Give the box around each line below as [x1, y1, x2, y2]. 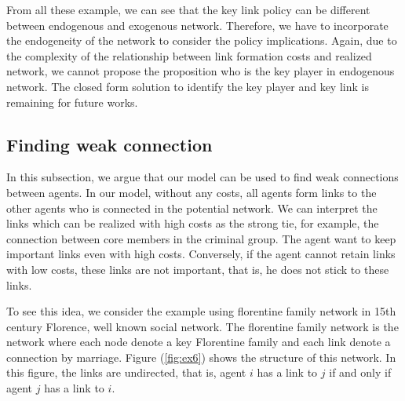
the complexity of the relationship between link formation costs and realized [6, 47, 372, 64]
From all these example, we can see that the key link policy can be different [6, 2, 370, 17]
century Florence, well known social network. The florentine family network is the [6, 318, 399, 334]
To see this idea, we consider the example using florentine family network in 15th [6, 303, 396, 319]
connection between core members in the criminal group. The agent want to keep [6, 230, 396, 246]
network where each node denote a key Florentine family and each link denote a [6, 334, 391, 350]
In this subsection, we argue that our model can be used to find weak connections [6, 169, 399, 185]
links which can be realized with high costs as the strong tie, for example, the [6, 215, 379, 231]
